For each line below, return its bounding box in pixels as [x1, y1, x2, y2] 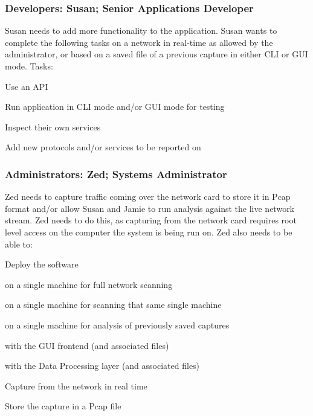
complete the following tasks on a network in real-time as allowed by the [5, 36, 273, 48]
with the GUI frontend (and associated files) [5, 339, 169, 351]
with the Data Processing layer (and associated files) [5, 359, 200, 372]
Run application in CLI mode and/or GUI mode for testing [5, 100, 225, 113]
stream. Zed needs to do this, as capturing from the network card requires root [5, 214, 297, 226]
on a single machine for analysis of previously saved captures [5, 318, 230, 331]
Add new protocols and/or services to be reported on [5, 141, 201, 153]
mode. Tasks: [5, 60, 53, 72]
